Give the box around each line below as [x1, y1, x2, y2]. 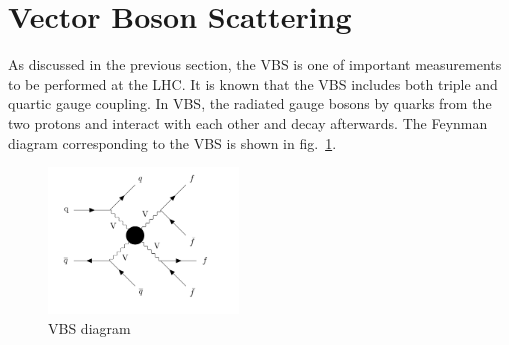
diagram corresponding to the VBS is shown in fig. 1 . [8, 132, 337, 153]
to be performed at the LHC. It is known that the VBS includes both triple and [8, 73, 498, 94]
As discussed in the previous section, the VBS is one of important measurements [8, 54, 502, 75]
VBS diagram [48, 318, 131, 339]
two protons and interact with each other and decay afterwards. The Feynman [8, 112, 488, 133]
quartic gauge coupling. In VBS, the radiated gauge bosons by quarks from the [8, 93, 492, 114]
